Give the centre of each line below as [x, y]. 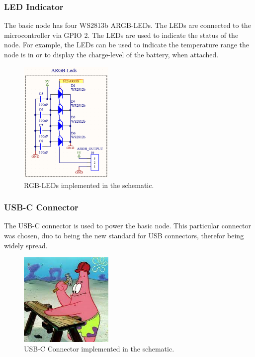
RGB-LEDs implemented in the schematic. [89, 185]
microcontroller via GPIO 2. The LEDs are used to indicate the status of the [121, 35]
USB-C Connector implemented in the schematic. [99, 349]
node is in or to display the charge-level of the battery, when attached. [111, 54]
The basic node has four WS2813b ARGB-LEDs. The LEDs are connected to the [127, 25]
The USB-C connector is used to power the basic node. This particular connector [127, 226]
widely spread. [26, 245]
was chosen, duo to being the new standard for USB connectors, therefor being [124, 235]
